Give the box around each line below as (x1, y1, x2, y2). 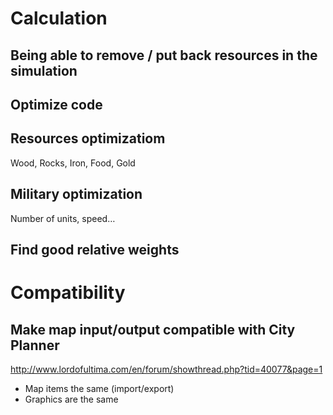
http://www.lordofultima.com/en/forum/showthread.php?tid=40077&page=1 (10, 363, 323, 375)
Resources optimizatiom (10, 130, 166, 147)
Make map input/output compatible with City (10, 321, 296, 338)
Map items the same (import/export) (24, 382, 175, 394)
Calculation (10, 7, 108, 30)
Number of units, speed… (10, 212, 116, 224)
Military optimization (10, 186, 143, 203)
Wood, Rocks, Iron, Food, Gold (10, 157, 136, 169)
